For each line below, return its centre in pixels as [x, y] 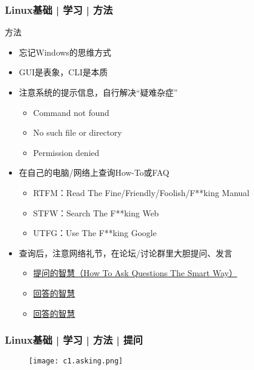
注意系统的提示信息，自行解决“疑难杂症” [98, 92]
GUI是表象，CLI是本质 [63, 72]
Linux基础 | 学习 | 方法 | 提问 [74, 340]
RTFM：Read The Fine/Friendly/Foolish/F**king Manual [141, 192]
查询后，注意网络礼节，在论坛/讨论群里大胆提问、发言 [126, 253]
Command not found [71, 112]
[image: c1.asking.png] [76, 361]
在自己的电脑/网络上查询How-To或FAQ [94, 172]
